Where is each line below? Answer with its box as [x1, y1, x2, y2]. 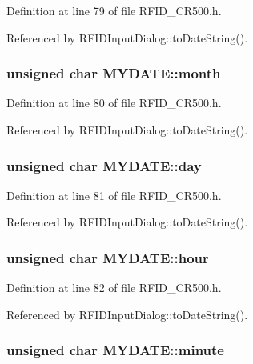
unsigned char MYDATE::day [6, 155, 202, 175]
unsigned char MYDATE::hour [6, 247, 209, 267]
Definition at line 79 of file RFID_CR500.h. [6, 2, 222, 18]
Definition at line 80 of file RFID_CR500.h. [6, 94, 222, 111]
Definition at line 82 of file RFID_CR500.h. [6, 279, 222, 296]
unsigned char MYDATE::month [6, 63, 221, 83]
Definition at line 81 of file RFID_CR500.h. [6, 186, 222, 203]
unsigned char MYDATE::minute [6, 340, 224, 360]
